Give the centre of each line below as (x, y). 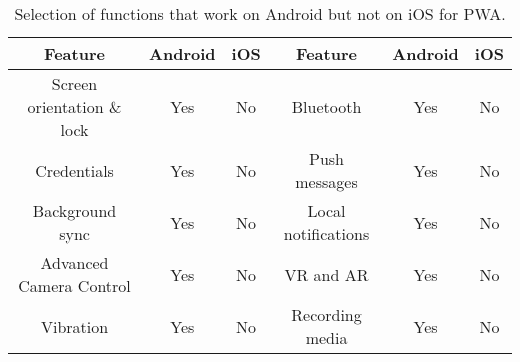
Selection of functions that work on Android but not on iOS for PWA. (260, 13)
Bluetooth (326, 106)
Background (74, 210)
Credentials (74, 170)
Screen (74, 83)
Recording (326, 314)
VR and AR (326, 274)
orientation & (74, 106)
